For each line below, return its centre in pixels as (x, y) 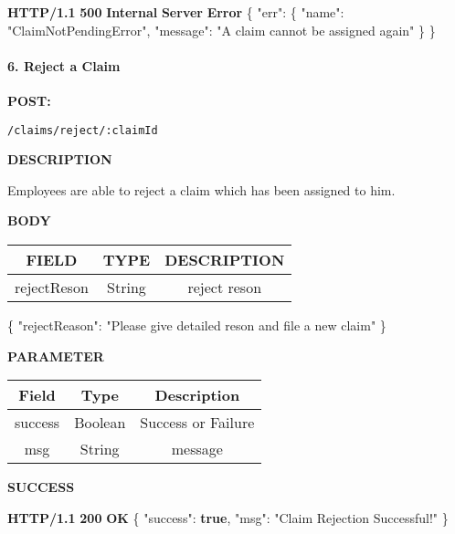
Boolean (100, 423)
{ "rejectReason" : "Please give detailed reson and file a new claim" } (197, 325)
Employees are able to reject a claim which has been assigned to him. (201, 189)
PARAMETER (56, 356)
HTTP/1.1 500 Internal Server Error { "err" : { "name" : (176, 12)
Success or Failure (197, 423)
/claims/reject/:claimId (83, 130)
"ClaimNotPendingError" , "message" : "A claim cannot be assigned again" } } (222, 30)
